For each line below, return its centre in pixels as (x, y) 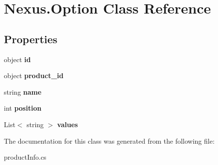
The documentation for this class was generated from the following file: (109, 140)
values (68, 124)
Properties (31, 39)
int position (23, 108)
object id (17, 59)
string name (23, 91)
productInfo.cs (25, 157)
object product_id (34, 75)
